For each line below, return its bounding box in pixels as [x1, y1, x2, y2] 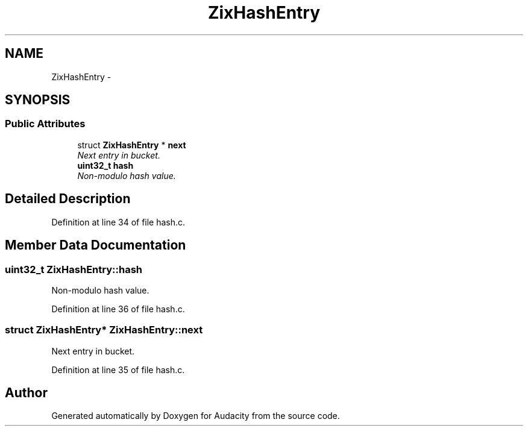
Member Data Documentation [5, 238, 186, 253]
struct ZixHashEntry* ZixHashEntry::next [5, 324, 203, 336]
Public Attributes [5, 118, 86, 130]
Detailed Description [5, 191, 131, 207]
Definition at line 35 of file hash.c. [51, 364, 185, 375]
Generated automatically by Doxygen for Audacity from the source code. [51, 411, 340, 421]
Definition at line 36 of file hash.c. [51, 303, 185, 314]
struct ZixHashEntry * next [77, 139, 186, 150]
